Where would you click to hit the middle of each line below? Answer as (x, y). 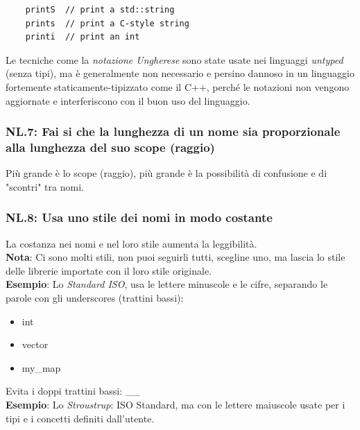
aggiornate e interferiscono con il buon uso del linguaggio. (128, 100)
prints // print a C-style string (107, 23)
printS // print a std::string (100, 10)
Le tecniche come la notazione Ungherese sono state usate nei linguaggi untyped (174, 59)
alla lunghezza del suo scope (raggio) (110, 147)
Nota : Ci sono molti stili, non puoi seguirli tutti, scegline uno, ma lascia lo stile (175, 257)
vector (35, 344)
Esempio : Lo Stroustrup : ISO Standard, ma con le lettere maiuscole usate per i (175, 405)
